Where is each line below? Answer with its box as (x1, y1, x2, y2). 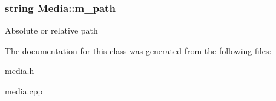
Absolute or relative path (5, 24, 98, 37)
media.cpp (5, 85, 43, 97)
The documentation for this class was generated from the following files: (5, 44, 272, 57)
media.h (5, 64, 34, 77)
